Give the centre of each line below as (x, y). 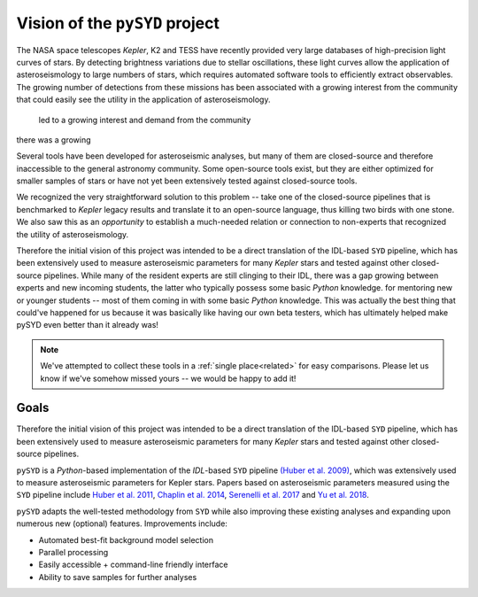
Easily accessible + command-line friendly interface (133, 565)
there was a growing (54, 140)
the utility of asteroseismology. (73, 234)
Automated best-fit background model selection (126, 539)
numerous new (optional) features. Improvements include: (122, 523)
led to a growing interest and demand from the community (145, 120)
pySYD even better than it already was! (88, 325)
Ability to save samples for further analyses (118, 577)
